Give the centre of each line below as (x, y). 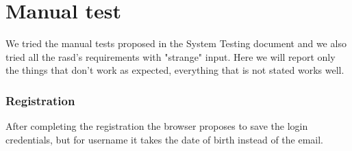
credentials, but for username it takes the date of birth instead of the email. (165, 139)
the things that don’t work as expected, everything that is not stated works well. (175, 70)
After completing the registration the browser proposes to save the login (157, 126)
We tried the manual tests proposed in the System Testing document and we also (176, 43)
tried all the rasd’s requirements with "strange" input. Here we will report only (171, 56)
